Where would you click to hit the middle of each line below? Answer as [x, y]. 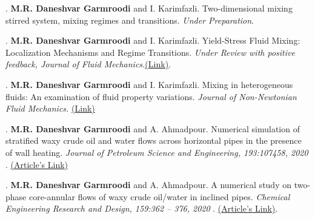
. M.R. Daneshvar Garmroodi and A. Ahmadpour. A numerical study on [148, 185]
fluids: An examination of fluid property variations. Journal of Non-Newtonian [151, 96]
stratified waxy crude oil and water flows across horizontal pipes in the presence [154, 140]
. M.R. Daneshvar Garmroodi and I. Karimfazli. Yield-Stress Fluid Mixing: [153, 40]
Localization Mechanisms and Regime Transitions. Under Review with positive [150, 52]
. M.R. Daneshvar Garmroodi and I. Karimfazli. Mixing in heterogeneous [149, 84]
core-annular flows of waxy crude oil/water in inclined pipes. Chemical [159, 196]
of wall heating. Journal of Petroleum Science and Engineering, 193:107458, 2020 [157, 152]
